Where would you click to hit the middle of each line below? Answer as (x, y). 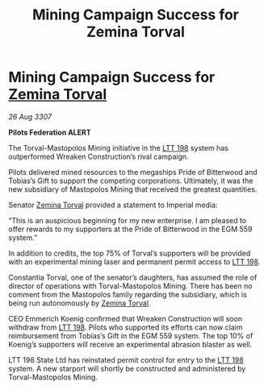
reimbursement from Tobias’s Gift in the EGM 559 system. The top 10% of (131, 335)
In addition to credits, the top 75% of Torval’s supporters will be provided (130, 253)
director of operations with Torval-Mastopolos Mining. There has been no (130, 286)
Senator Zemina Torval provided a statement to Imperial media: (113, 205)
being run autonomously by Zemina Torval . (80, 303)
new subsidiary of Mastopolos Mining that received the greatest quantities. (133, 189)
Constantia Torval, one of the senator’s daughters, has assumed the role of (133, 277)
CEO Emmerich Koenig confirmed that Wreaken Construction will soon (126, 318)
